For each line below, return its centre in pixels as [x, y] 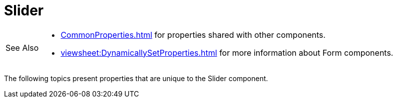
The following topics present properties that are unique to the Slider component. [136, 78]
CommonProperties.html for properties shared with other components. [193, 35]
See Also [22, 48]
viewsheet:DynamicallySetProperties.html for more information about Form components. [227, 52]
